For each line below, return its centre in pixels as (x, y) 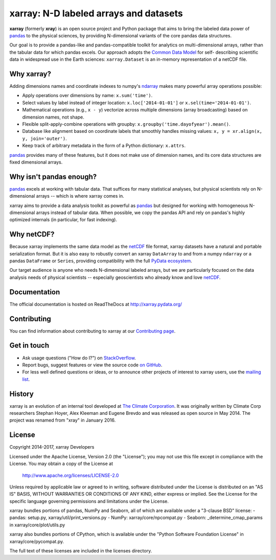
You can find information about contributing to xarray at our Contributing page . (93, 331)
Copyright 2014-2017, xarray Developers (52, 447)
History (22, 394)
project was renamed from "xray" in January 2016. (63, 420)
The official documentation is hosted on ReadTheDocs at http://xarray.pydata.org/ (96, 304)
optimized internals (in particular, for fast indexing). (63, 220)
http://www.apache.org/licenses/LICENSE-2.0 (71, 475)
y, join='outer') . (44, 138)
